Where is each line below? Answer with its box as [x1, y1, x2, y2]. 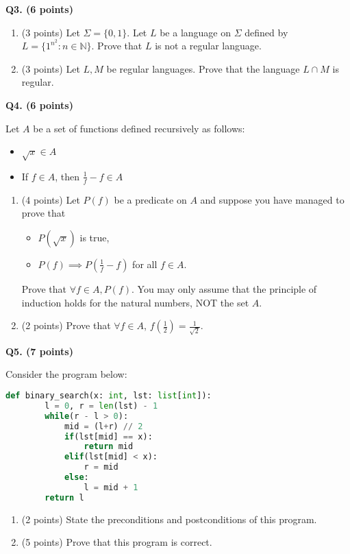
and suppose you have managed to [200, 192, 345, 206]
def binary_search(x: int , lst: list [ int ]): [5, 391, 212, 401]
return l [45, 492, 84, 503]
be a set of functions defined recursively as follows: [33, 121, 245, 135]
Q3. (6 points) [5, 2, 73, 16]
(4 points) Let [21, 192, 80, 206]
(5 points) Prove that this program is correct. [21, 535, 212, 549]
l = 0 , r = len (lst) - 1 [45, 400, 158, 411]
